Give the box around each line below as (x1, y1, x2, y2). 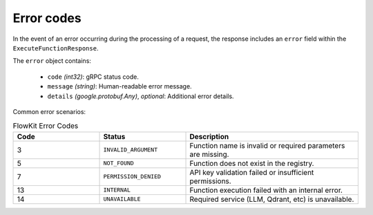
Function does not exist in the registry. (189, 158, 314, 168)
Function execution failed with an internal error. (189, 185, 343, 195)
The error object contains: (12, 57, 91, 65)
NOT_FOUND (103, 160, 134, 167)
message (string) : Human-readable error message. (47, 82, 193, 91)
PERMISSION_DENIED (103, 173, 162, 180)
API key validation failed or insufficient (189, 167, 314, 177)
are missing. (189, 149, 229, 159)
